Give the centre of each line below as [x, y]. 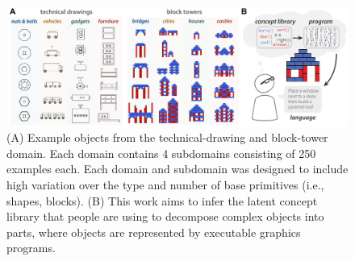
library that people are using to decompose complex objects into [165, 216]
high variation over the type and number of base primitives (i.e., [165, 185]
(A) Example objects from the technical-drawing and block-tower [167, 137]
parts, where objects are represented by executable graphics [154, 232]
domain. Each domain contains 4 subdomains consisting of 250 [161, 153]
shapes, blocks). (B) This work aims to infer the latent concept [162, 200]
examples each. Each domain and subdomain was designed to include [177, 169]
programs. [31, 248]
